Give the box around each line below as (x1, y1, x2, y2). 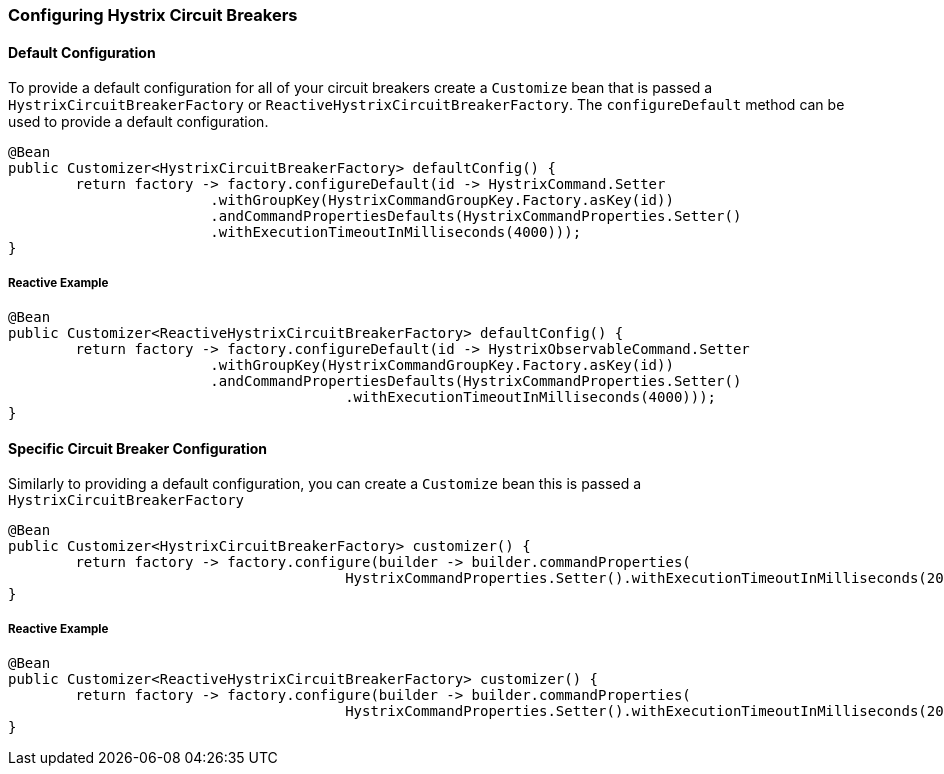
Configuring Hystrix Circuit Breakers (8, 5, 298, 25)
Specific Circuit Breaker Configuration (8, 439, 268, 457)
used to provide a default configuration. (8, 113, 269, 131)
